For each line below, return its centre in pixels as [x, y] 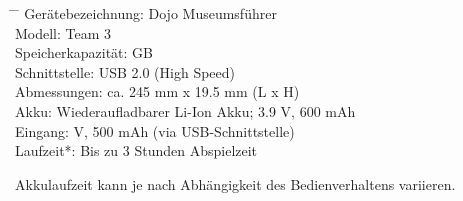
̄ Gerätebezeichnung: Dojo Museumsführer [146, 13]
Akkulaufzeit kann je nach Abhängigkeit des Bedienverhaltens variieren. [235, 183]
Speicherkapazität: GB [84, 52]
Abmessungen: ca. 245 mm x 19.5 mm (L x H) [157, 91]
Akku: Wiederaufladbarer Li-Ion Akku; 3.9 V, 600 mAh [185, 110]
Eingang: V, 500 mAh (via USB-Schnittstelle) [155, 130]
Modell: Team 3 [63, 32]
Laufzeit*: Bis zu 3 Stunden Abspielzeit [136, 150]
